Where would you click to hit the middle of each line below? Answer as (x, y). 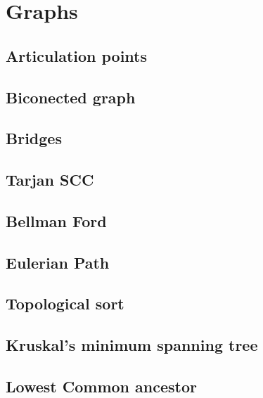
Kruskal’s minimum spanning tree (132, 345)
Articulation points (77, 55)
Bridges (34, 138)
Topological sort (65, 303)
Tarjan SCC (50, 180)
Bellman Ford (56, 220)
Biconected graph (71, 97)
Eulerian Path (58, 262)
